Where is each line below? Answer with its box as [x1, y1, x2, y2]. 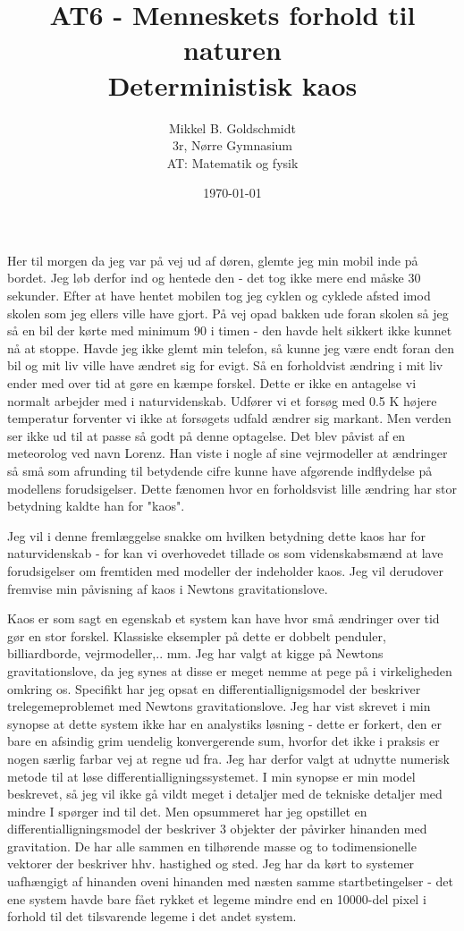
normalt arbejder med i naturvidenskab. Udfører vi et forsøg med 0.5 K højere [7, 391, 437, 410]
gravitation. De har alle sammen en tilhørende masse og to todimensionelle [7, 836, 417, 855]
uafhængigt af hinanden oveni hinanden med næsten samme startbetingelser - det [7, 872, 453, 891]
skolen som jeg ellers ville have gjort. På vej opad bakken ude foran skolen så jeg [7, 303, 449, 322]
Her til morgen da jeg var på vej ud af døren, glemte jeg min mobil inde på [7, 250, 418, 269]
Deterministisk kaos [107, 66, 358, 103]
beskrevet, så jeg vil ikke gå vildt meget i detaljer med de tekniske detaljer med [7, 784, 443, 803]
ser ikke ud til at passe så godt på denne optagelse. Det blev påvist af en [7, 426, 406, 444]
